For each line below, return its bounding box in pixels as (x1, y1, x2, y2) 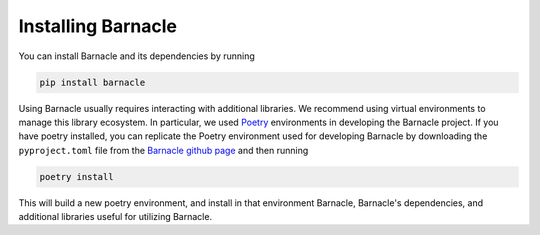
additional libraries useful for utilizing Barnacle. (18, 211, 213, 223)
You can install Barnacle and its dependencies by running (18, 50, 255, 62)
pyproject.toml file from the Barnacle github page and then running (18, 144, 309, 156)
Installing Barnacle (18, 15, 177, 37)
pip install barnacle (39, 76, 146, 88)
